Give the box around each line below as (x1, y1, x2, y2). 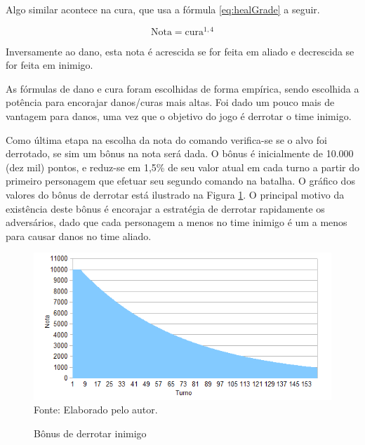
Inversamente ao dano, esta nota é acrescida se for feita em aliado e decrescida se (6, 44, 354, 58)
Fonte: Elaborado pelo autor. (34, 402, 158, 417)
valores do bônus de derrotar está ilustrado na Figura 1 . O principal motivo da (6, 187, 345, 202)
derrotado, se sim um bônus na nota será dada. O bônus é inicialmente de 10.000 (6, 146, 354, 161)
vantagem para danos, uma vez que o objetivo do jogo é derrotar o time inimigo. (6, 109, 352, 124)
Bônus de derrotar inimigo (34, 426, 147, 441)
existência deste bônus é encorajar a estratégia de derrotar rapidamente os (6, 201, 325, 215)
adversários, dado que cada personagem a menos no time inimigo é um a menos (6, 215, 347, 230)
